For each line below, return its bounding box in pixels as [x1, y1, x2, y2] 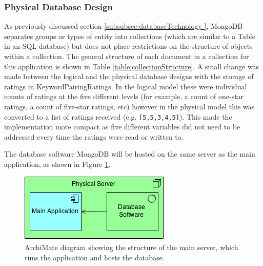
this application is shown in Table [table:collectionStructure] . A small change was [4, 61, 259, 71]
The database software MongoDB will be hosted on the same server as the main [4, 148, 255, 159]
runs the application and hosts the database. [25, 252, 165, 262]
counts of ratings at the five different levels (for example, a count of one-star [4, 91, 244, 102]
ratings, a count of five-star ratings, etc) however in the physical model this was [4, 101, 255, 111]
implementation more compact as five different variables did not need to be [4, 121, 240, 132]
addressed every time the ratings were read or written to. [4, 131, 184, 142]
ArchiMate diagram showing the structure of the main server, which [25, 242, 238, 253]
